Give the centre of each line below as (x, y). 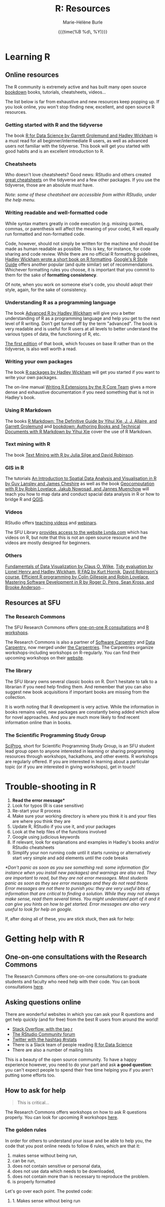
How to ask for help (35, 1091)
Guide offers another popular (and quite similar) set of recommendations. (79, 264)
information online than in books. (38, 722)
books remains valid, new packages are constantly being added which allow (82, 712)
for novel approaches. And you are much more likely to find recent (72, 717)
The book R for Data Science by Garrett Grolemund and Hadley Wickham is (81, 135)
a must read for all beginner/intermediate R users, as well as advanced (77, 141)
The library (18, 671)
